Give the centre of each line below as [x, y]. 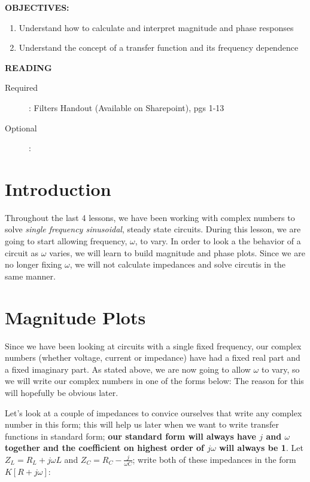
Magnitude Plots [75, 317]
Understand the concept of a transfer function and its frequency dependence [159, 47]
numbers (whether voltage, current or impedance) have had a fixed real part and [153, 357]
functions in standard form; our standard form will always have [130, 436]
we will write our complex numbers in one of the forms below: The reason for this [154, 381]
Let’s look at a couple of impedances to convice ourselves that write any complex [154, 412]
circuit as [22, 252]
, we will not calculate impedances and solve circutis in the [178, 264]
